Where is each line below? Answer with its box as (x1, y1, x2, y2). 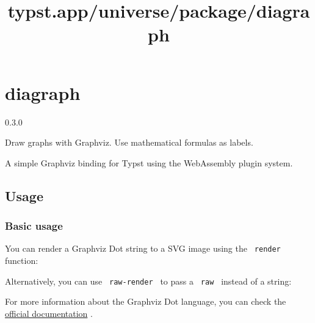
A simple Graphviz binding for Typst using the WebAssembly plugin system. (5, 156, 293, 169)
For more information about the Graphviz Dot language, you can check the (5, 295, 286, 308)
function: (5, 254, 38, 266)
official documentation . (5, 307, 93, 319)
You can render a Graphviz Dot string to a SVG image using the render (5, 242, 281, 255)
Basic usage (5, 218, 63, 233)
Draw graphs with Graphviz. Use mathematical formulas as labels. (5, 136, 253, 149)
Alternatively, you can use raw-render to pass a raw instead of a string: (5, 274, 292, 287)
